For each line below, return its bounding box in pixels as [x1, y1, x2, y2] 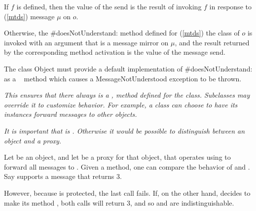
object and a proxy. [4, 135, 62, 145]
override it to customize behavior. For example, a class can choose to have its [4, 99, 238, 109]
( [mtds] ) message [4, 11, 55, 21]
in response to [209, 1, 252, 11]
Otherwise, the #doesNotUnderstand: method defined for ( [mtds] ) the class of [4, 28, 240, 38]
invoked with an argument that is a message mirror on [4, 37, 169, 47]
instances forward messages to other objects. [4, 109, 137, 119]
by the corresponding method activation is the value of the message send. [4, 47, 225, 57]
